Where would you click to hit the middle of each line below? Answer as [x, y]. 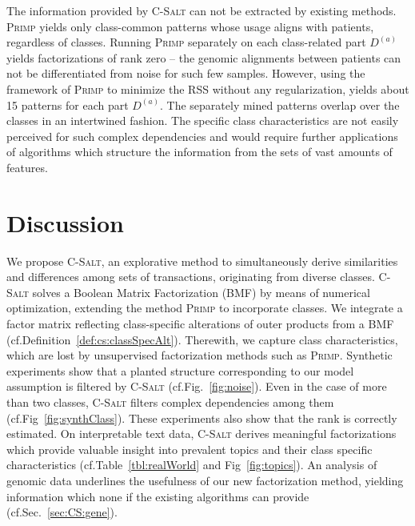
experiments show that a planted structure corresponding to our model [180, 370]
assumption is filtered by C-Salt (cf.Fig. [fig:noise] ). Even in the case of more [197, 386]
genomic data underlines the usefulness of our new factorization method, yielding [205, 480]
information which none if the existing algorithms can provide [158, 496]
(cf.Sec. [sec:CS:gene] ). [62, 512]
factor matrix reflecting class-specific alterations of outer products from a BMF [200, 324]
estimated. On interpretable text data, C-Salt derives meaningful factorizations [202, 434]
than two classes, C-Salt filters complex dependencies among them [170, 402]
